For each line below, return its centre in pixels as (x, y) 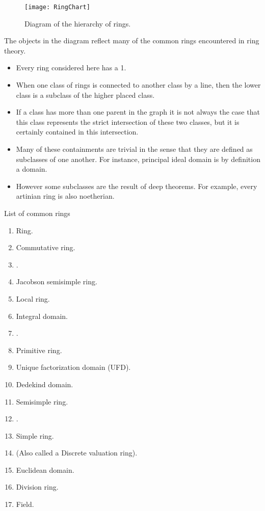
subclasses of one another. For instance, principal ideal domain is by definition (138, 159)
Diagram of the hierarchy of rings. (78, 23)
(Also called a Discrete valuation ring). (77, 453)
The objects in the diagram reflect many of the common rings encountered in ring (132, 41)
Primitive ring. (39, 350)
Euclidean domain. (45, 469)
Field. (25, 504)
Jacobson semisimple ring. (57, 281)
